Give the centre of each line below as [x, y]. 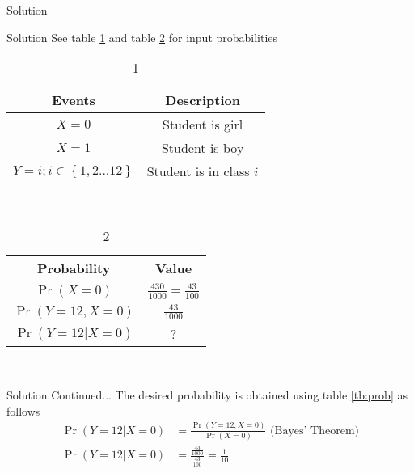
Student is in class [198, 171]
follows [23, 410]
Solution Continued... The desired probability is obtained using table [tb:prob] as [207, 395]
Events [73, 100]
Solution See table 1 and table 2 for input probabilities [142, 37]
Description [203, 100]
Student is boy [203, 148]
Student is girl [203, 125]
